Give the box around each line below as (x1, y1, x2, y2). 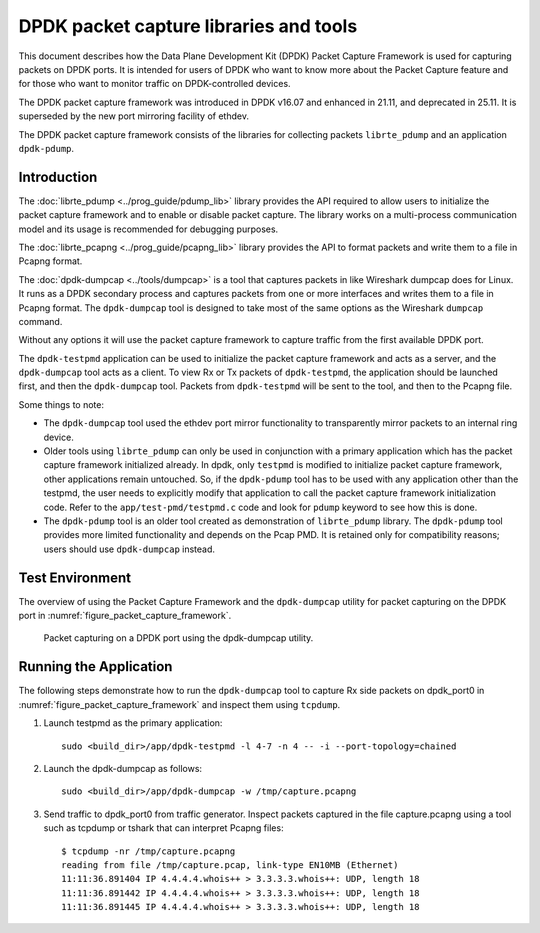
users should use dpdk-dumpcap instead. (43, 543, 215, 555)
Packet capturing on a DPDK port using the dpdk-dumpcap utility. (43, 632, 314, 644)
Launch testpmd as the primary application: (43, 717, 223, 729)
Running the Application (18, 658, 173, 675)
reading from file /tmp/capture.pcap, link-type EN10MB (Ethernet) (61, 859, 399, 870)
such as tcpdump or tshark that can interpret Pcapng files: (43, 822, 284, 834)
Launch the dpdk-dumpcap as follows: (43, 762, 203, 774)
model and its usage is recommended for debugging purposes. (18, 223, 279, 235)
